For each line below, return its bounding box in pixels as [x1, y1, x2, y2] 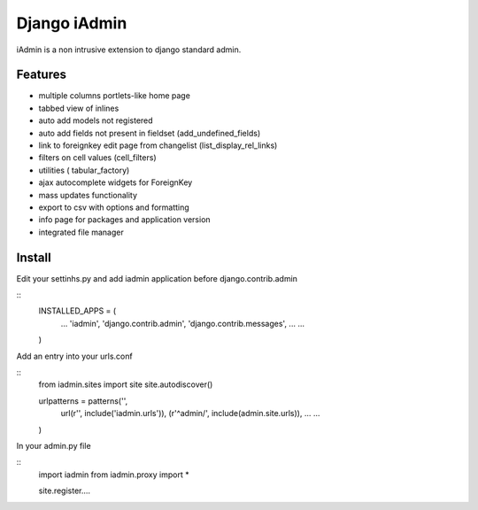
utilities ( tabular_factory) [38, 165, 130, 175]
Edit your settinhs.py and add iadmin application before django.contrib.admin [16, 273, 298, 283]
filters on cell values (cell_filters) [38, 152, 157, 163]
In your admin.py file [16, 440, 92, 451]
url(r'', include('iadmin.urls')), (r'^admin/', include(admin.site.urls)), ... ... [60, 408, 320, 419]
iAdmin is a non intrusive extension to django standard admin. [16, 44, 242, 55]
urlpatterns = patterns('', [38, 395, 128, 406]
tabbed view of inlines [38, 103, 119, 113]
